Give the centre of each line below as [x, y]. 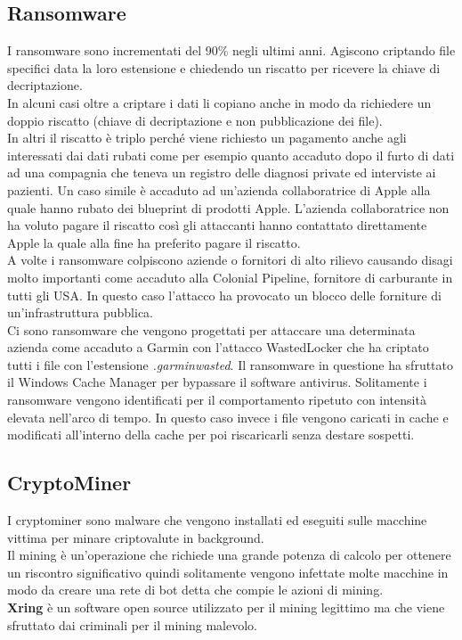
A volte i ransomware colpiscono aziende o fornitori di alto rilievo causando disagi [230, 260]
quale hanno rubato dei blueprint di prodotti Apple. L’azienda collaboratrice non [228, 207]
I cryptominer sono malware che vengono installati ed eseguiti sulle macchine [217, 520]
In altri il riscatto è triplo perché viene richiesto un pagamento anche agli [207, 138]
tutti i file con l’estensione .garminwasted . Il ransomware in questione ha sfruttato [231, 364]
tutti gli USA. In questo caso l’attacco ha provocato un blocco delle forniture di [224, 295]
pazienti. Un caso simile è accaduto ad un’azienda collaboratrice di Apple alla [219, 189]
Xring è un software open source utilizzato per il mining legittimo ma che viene [226, 607]
